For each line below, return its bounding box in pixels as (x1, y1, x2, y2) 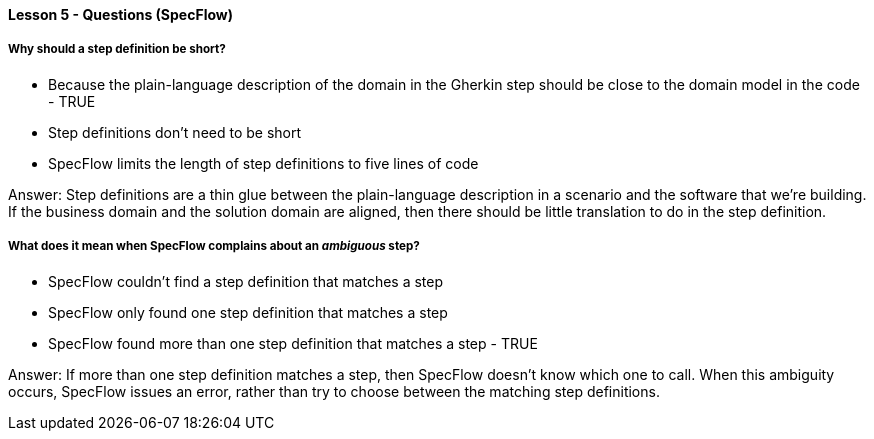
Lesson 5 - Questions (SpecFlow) (8, 6, 234, 23)
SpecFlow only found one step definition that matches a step (48, 303, 448, 321)
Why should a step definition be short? (8, 42, 226, 57)
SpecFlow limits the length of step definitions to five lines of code (48, 154, 479, 172)
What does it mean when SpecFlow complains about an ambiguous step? (8, 239, 420, 254)
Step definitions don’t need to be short (48, 123, 302, 141)
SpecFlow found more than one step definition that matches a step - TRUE (48, 334, 538, 352)
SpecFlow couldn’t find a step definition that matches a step (48, 272, 444, 290)
